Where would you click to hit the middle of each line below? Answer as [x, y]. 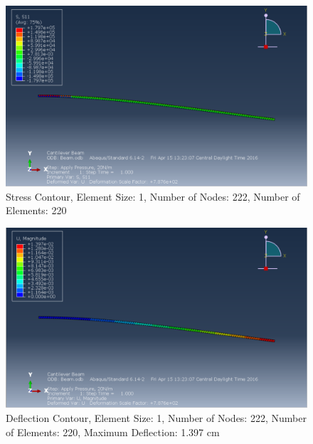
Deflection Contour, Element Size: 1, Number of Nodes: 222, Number [156, 418]
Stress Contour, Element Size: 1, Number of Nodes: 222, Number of [153, 196]
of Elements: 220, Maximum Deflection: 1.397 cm [113, 432]
